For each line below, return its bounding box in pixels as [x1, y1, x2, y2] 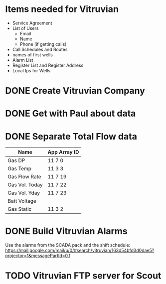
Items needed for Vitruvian [5, 3, 119, 15]
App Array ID [47, 148, 79, 155]
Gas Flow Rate [7, 173, 41, 180]
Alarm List [12, 57, 33, 63]
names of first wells [12, 51, 53, 58]
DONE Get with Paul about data [5, 108, 136, 119]
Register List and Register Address [12, 62, 84, 68]
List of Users [12, 25, 39, 31]
